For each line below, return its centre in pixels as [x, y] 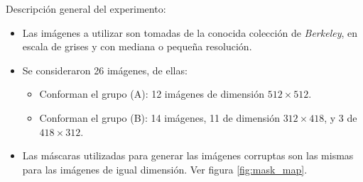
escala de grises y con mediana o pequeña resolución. [137, 46]
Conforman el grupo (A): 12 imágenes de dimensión [152, 94]
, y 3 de [341, 117]
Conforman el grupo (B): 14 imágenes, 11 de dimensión [159, 117]
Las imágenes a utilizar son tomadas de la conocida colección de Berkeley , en [190, 32]
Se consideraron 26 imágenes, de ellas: [105, 70]
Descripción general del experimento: [86, 8]
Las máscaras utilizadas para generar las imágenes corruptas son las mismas [188, 155]
